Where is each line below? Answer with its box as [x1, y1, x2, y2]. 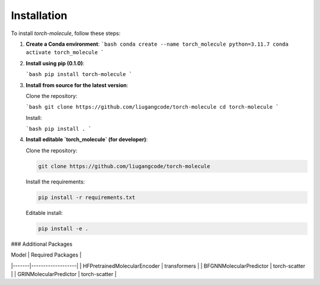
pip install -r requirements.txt [38, 194, 136, 201]
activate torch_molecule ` [25, 49, 104, 56]
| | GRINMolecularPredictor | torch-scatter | [11, 270, 117, 277]
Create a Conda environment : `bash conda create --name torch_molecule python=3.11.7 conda [25, 40, 289, 47]
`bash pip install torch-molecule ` [25, 71, 133, 78]
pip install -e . [38, 225, 89, 232]
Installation [11, 9, 68, 22]
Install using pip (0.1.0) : [25, 59, 85, 66]
